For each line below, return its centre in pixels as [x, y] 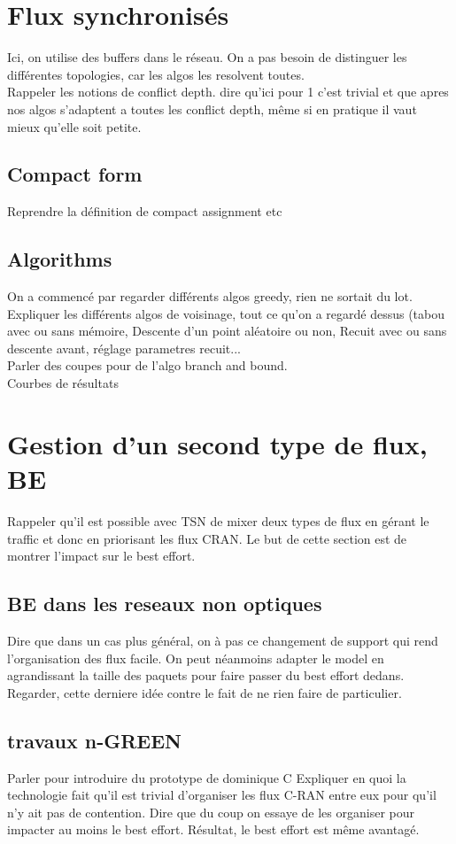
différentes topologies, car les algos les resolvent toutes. [156, 74]
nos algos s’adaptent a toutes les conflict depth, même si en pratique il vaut [212, 108]
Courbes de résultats [63, 383]
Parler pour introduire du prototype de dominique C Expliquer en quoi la [207, 777]
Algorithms [60, 259]
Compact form [75, 174]
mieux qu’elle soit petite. [74, 126]
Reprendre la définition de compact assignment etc [145, 211]
